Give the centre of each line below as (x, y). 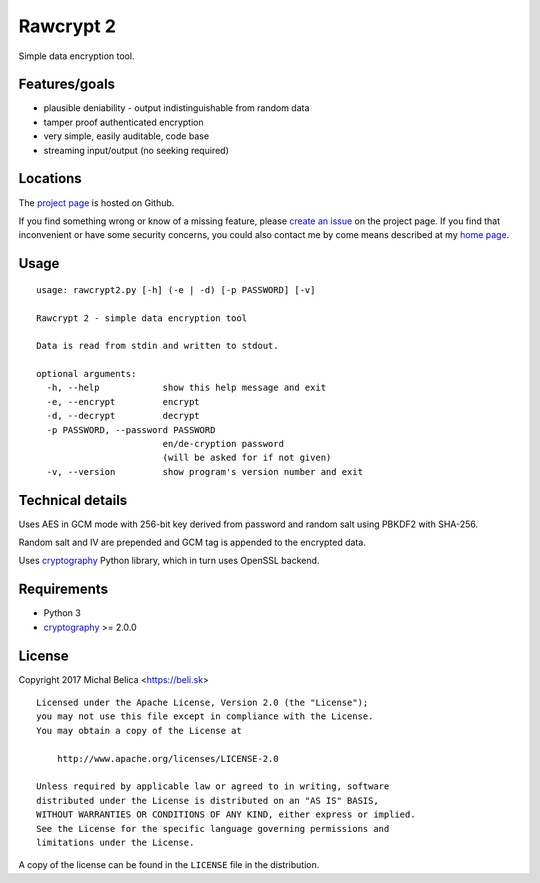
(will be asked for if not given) (247, 458)
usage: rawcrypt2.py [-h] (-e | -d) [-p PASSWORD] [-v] (176, 289)
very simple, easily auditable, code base (126, 136)
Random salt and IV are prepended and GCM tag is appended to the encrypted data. (192, 542)
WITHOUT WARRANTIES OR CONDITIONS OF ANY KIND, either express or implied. (226, 814)
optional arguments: (86, 374)
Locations (50, 178)
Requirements (63, 589)
